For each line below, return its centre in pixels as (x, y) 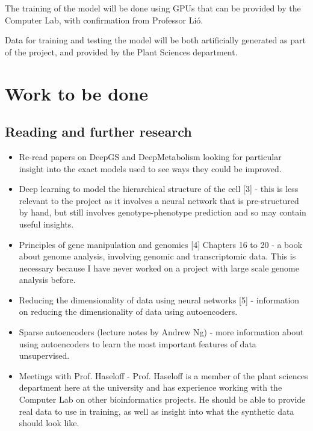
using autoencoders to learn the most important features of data (138, 343)
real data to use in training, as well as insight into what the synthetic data (156, 411)
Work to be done (76, 93)
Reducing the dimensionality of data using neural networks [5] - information (159, 299)
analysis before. (47, 280)
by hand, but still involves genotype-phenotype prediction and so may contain (163, 212)
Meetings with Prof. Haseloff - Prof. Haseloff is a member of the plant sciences (163, 375)
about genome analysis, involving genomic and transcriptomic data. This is (157, 256)
